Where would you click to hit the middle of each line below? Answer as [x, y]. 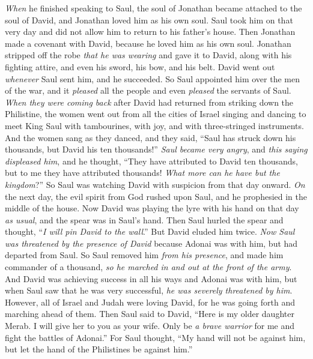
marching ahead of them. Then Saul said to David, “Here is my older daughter [150, 314]
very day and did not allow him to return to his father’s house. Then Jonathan [150, 32]
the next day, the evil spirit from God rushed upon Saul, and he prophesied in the [156, 196]
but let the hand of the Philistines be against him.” [99, 349]
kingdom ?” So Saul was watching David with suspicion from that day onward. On [155, 184]
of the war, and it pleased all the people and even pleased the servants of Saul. [148, 90]
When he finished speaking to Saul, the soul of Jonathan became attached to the [153, 8]
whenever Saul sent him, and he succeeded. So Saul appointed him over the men [152, 78]
